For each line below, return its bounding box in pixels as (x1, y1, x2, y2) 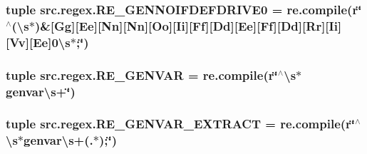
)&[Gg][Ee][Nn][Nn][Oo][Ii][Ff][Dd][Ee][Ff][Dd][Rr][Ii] (34, 16, 342, 34)
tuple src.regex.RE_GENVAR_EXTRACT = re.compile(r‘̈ (6, 115, 356, 133)
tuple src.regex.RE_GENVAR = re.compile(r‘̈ (6, 66, 278, 83)
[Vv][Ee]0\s (6, 33, 71, 51)
